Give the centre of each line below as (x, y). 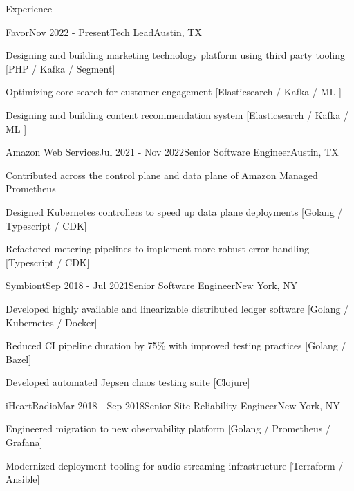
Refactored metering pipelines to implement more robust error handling (157, 249)
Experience (29, 8)
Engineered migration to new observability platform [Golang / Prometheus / (168, 428)
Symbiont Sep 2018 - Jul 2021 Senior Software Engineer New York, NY (152, 285)
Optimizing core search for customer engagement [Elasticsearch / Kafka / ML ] (174, 92)
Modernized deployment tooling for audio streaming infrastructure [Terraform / (175, 465)
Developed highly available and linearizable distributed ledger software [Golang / (177, 308)
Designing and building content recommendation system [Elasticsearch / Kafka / (177, 114)
